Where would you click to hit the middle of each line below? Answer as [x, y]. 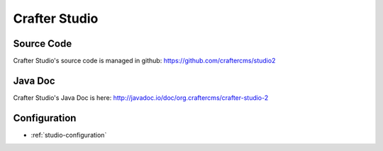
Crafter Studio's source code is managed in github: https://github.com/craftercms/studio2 [144, 61]
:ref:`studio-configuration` [69, 135]
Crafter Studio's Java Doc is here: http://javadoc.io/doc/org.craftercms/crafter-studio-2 [141, 97]
